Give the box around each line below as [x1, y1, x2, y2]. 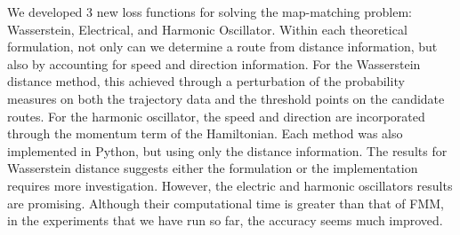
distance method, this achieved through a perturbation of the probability [7, 72, 405, 90]
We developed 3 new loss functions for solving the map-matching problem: [7, 3, 412, 20]
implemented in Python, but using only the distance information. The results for [7, 141, 448, 160]
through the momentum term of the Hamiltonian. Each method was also [7, 124, 403, 143]
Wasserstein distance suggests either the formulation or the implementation [7, 159, 418, 177]
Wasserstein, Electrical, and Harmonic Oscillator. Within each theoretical [7, 20, 408, 38]
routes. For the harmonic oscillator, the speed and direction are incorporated [7, 106, 425, 125]
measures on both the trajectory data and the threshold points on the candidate [7, 89, 445, 107]
